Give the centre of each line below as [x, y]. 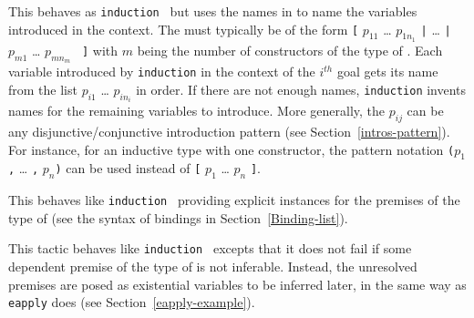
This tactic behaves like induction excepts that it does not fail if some [210, 248]
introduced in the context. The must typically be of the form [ [184, 29]
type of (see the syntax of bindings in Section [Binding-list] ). [178, 217]
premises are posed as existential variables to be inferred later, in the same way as [237, 284]
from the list [43, 89]
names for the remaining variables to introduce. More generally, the [197, 111]
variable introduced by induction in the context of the [162, 72]
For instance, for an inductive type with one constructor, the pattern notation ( [232, 149]
